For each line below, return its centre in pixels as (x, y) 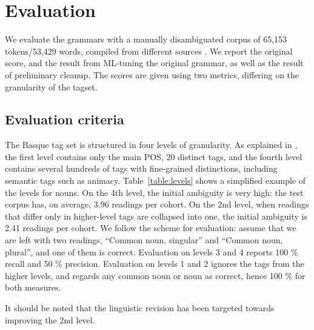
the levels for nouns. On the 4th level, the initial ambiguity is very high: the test (154, 192)
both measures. (33, 287)
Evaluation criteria (65, 119)
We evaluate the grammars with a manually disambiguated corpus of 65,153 (146, 39)
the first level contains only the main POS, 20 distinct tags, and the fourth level (154, 156)
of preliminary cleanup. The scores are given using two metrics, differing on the (152, 74)
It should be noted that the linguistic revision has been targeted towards (140, 308)
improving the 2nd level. (50, 319)
